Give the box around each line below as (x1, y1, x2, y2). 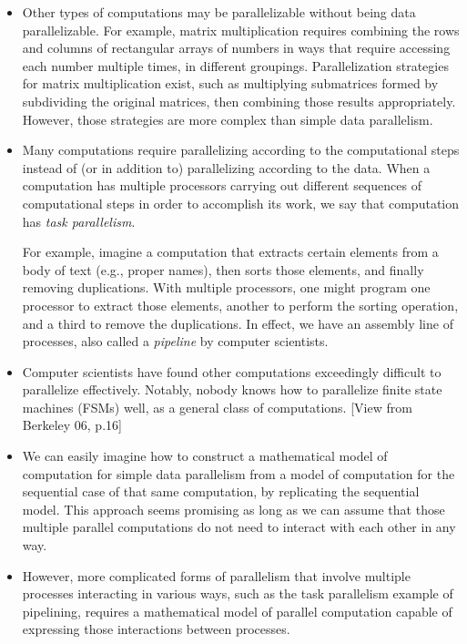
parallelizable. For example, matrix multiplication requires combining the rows (22, 20, 460, 39)
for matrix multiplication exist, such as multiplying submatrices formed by (22, 74, 439, 93)
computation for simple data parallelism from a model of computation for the (22, 464, 455, 483)
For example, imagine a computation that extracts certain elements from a (22, 242, 439, 261)
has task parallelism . (22, 211, 136, 230)
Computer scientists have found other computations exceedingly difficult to (22, 362, 442, 381)
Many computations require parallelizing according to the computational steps (22, 140, 460, 159)
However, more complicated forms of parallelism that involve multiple (22, 566, 411, 585)
